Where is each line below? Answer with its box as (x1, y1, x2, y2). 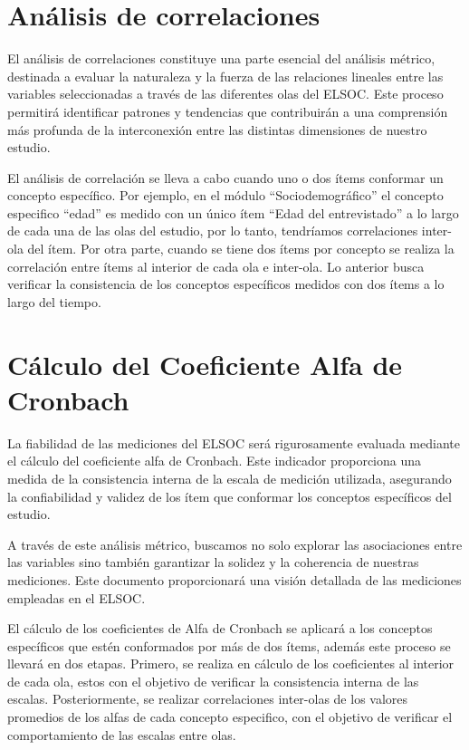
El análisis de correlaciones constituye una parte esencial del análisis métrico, (7, 49, 435, 68)
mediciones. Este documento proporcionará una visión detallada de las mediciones (7, 570, 462, 589)
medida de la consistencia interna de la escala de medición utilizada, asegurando (7, 468, 452, 487)
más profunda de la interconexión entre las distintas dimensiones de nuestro (7, 120, 427, 139)
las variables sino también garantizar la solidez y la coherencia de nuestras (7, 553, 419, 572)
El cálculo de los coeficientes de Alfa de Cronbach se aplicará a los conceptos (7, 619, 433, 638)
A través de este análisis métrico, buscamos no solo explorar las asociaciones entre (7, 534, 463, 553)
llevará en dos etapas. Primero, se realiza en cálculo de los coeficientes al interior (7, 654, 455, 673)
